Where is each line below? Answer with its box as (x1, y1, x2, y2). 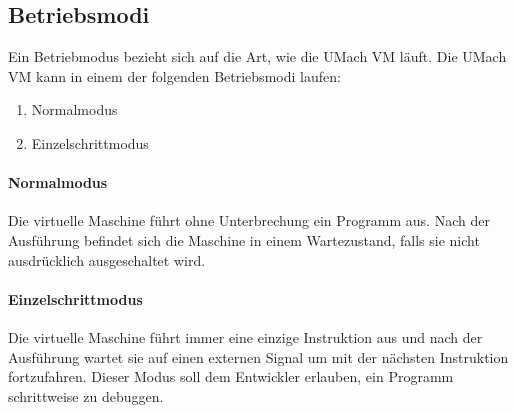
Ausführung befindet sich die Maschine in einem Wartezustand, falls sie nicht (8, 229, 480, 250)
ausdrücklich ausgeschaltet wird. (8, 249, 206, 270)
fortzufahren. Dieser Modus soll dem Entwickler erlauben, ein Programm (8, 366, 454, 387)
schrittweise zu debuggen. (8, 385, 164, 406)
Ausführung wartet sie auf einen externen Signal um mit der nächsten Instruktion (8, 346, 509, 367)
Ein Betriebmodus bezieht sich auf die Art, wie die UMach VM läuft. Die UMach (8, 46, 507, 67)
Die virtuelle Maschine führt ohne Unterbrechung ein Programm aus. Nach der (8, 210, 490, 231)
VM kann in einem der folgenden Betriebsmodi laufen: (8, 65, 341, 86)
